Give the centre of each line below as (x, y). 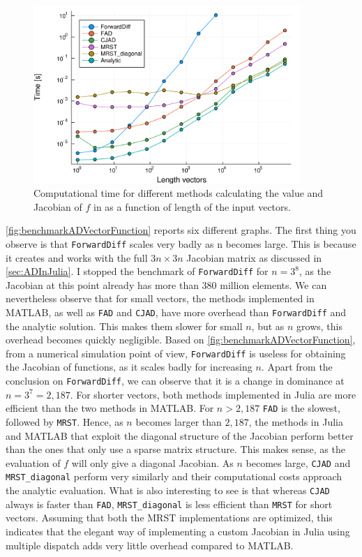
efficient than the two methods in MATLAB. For (110, 408)
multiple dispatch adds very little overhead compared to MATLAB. (150, 545)
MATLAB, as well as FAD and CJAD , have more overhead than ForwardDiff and (176, 312)
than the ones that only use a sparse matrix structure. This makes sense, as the (175, 449)
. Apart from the (297, 367)
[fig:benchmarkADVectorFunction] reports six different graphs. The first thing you (181, 230)
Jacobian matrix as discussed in (254, 257)
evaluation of (33, 462)
